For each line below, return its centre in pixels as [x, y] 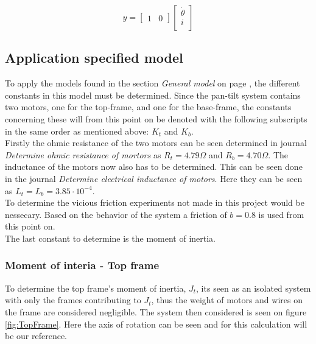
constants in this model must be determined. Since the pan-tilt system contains [153, 95]
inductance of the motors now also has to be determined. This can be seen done [154, 167]
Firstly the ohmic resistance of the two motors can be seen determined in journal [156, 143]
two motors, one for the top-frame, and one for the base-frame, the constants [148, 107]
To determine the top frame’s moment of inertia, [96, 288]
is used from [281, 214]
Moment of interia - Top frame [82, 265]
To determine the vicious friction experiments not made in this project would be [155, 202]
